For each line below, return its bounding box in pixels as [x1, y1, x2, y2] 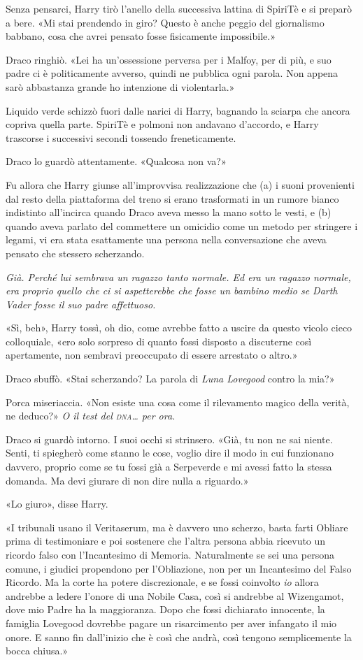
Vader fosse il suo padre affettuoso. [6, 296, 156, 311]
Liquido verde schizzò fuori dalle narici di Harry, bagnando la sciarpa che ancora [6, 103, 350, 117]
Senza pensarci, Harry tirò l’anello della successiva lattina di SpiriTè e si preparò [6, 1, 353, 15]
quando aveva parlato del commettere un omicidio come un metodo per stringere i [6, 218, 358, 233]
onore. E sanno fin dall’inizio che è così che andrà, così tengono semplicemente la [6, 629, 352, 644]
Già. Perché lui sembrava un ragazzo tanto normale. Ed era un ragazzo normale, [6, 269, 351, 284]
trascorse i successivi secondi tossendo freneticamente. [6, 130, 236, 145]
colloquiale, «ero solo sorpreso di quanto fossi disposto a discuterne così [6, 333, 312, 348]
